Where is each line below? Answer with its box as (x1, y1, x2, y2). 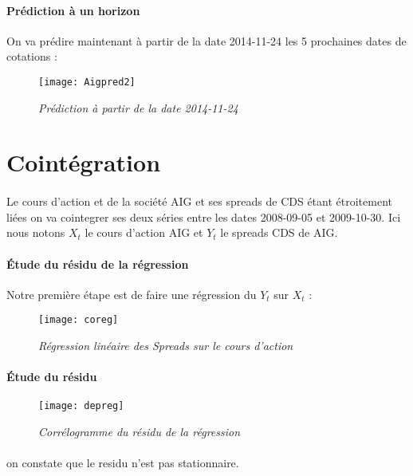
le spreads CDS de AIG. (220, 224, 338, 241)
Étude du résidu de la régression (6, 255, 189, 272)
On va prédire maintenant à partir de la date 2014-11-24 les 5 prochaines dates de (6, 32, 407, 49)
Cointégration (6, 146, 161, 179)
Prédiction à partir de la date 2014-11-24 (38, 99, 238, 116)
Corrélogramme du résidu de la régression (38, 423, 241, 440)
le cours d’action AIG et (85, 224, 203, 241)
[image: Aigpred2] (38, 76, 136, 88)
